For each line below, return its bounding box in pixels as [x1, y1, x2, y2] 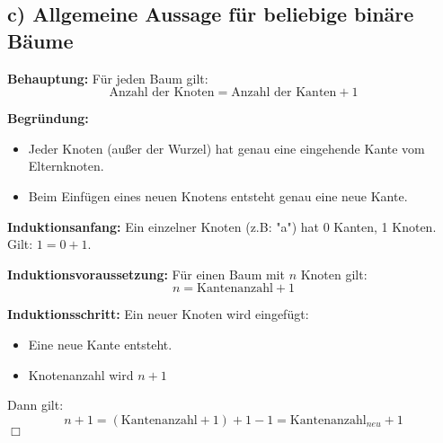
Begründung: [7, 109, 89, 128]
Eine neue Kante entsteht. [28, 334, 173, 353]
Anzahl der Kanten [231, 86, 337, 100]
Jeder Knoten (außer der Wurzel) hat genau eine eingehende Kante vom [28, 138, 425, 157]
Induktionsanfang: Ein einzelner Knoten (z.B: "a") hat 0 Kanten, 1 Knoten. [7, 217, 437, 235]
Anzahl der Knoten [109, 86, 215, 100]
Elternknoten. [28, 156, 104, 175]
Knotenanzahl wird [28, 365, 134, 384]
